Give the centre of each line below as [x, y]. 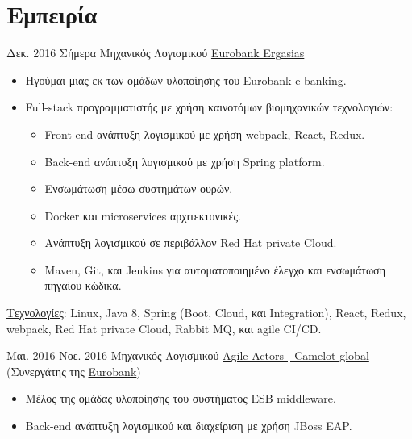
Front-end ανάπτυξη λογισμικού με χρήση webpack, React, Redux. [205, 134]
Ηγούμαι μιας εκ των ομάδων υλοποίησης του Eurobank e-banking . [186, 79]
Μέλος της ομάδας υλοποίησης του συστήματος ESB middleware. [181, 398]
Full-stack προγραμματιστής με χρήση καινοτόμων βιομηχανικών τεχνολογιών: [209, 107]
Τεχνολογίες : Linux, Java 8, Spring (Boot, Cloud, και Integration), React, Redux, [206, 313]
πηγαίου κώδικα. [83, 285]
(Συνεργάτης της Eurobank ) [74, 371]
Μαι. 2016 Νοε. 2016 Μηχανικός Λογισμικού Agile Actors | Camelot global [188, 355]
